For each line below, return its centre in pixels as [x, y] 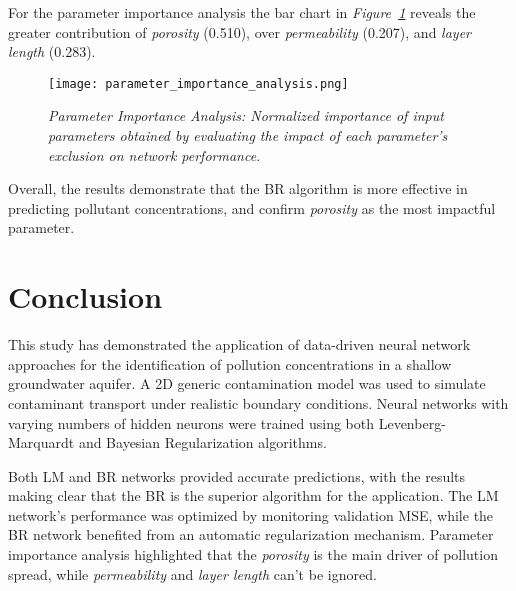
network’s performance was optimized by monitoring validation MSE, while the [251, 514]
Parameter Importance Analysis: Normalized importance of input [246, 115]
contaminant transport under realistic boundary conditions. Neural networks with [258, 402]
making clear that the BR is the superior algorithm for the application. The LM [253, 495]
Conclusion [85, 296]
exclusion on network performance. [154, 154]
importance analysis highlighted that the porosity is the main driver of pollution [253, 554]
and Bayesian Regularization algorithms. [202, 442]
